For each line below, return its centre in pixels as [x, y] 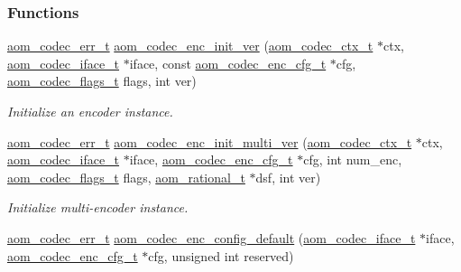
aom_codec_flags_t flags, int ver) [102, 81]
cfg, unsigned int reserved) [221, 255]
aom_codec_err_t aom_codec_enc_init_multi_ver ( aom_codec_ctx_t [210, 141]
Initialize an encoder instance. [90, 111]
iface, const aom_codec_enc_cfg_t [228, 63]
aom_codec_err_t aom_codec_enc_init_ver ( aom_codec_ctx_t [190, 46]
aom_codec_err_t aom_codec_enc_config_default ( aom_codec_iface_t [212, 237]
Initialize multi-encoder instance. [98, 207]
